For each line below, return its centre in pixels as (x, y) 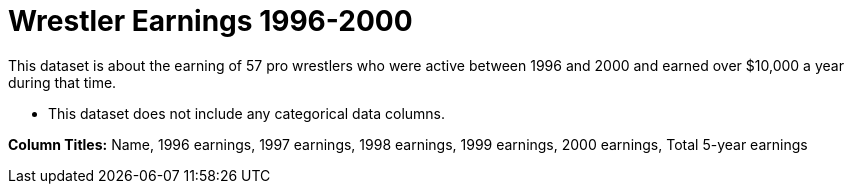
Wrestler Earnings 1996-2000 (210, 21)
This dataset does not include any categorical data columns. (247, 113)
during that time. (62, 82)
